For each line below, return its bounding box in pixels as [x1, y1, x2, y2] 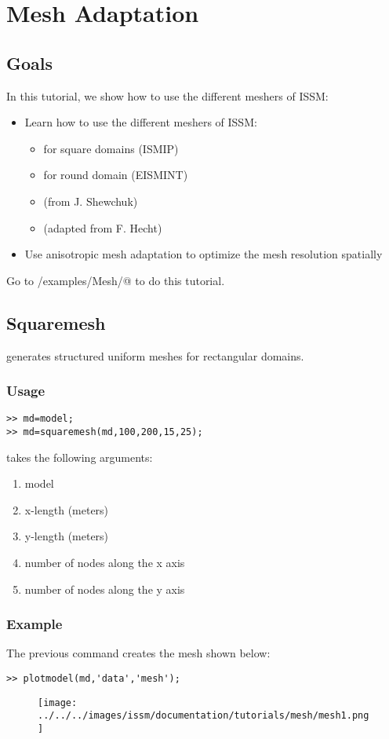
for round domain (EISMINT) [43, 166, 188, 183]
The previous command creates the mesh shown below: [6, 645, 271, 661]
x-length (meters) [24, 501, 109, 518]
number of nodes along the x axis [24, 554, 185, 571]
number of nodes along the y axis [24, 580, 185, 597]
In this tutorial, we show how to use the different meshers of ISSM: [6, 87, 329, 104]
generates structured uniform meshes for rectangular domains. [6, 347, 304, 364]
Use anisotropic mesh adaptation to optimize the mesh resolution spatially [24, 246, 383, 262]
